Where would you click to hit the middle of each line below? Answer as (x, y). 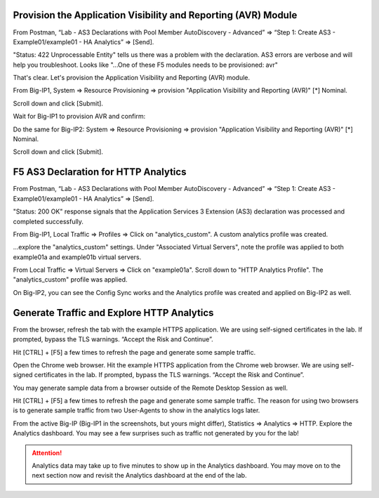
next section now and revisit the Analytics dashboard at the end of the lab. (139, 476)
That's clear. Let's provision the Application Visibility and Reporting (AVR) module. (132, 78)
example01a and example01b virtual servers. (77, 257)
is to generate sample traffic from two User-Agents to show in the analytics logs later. (137, 410)
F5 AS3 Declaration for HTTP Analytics (100, 172)
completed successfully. (48, 221)
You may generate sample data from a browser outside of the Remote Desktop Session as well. (150, 388)
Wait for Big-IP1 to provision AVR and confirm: (79, 117)
